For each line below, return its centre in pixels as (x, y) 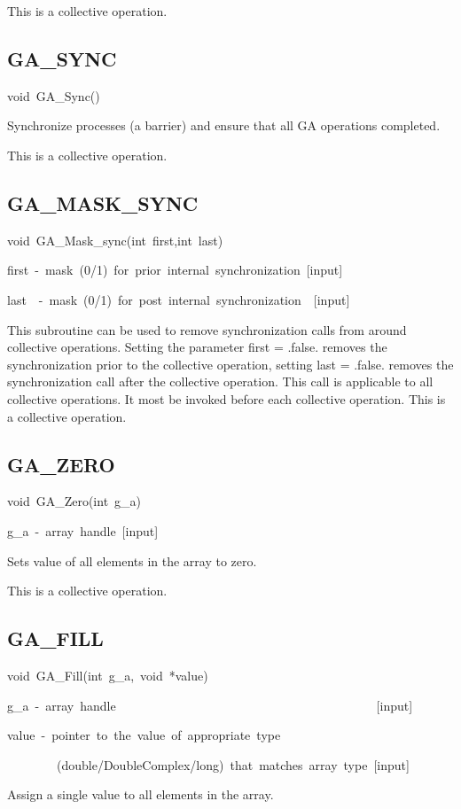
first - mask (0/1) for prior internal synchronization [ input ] (175, 270)
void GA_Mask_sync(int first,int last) (115, 240)
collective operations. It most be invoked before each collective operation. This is (227, 398)
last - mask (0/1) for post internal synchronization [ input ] (179, 299)
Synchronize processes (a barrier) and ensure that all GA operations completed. (224, 125)
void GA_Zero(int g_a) (74, 501)
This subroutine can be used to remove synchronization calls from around (207, 329)
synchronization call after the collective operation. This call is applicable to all (220, 381)
